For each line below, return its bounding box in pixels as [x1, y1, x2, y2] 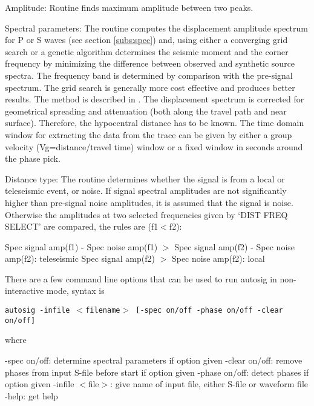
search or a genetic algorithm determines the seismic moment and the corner [5, 45, 289, 58]
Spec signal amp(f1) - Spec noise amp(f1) [5, 240, 158, 253]
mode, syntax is [46, 284, 105, 297]
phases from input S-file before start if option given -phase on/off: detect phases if [5, 365, 309, 378]
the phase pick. [5, 152, 61, 165]
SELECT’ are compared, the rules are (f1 [5, 220, 159, 233]
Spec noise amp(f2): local [171, 252, 265, 265]
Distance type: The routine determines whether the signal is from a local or [5, 172, 285, 185]
